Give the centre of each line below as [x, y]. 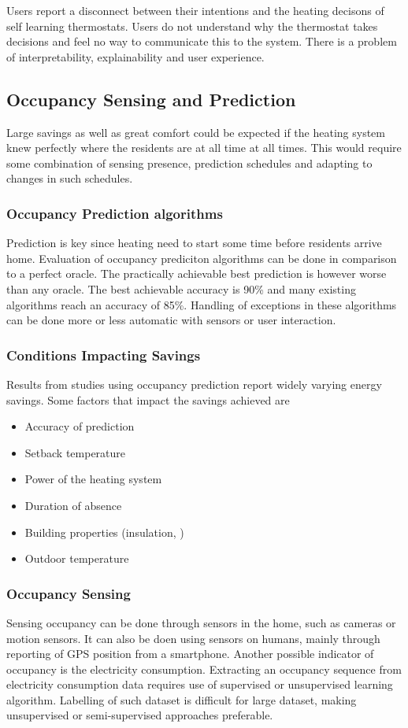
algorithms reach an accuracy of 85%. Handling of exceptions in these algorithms [202, 304]
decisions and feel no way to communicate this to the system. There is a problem [202, 41]
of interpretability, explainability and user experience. [135, 56]
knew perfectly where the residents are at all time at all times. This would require [204, 148]
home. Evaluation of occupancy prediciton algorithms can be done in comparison [202, 258]
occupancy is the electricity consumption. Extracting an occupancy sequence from [204, 669]
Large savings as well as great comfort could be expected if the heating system [196, 132]
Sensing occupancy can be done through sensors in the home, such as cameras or [201, 622]
